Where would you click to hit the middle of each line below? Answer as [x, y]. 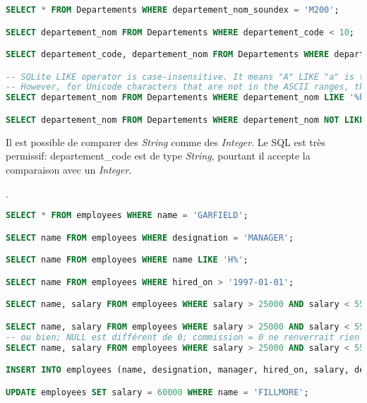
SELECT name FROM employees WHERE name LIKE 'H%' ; [127, 260]
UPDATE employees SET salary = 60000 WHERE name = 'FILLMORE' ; [157, 392]
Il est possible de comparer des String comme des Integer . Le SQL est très [166, 142]
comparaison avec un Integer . [69, 169]
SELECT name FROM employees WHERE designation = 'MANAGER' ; [150, 237]
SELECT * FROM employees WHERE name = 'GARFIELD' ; [127, 216]
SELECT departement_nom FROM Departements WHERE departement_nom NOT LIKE [185, 120]
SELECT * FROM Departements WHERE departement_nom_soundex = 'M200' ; [173, 10]
